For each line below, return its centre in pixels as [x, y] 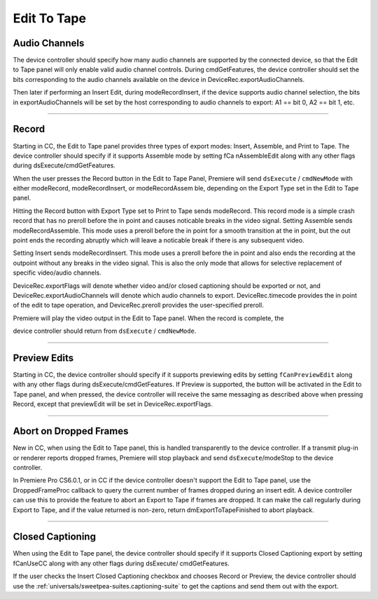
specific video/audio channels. [57, 273]
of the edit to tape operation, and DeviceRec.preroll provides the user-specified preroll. [138, 305]
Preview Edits [43, 358]
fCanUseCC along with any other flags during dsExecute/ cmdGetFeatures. [121, 563]
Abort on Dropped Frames [71, 431]
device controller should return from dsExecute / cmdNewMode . [105, 331]
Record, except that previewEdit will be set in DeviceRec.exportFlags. [113, 404]
